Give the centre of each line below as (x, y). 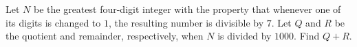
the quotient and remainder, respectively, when (105, 36)
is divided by (245, 36)
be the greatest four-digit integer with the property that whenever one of (187, 9)
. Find (307, 36)
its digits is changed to (53, 22)
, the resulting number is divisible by (186, 22)
